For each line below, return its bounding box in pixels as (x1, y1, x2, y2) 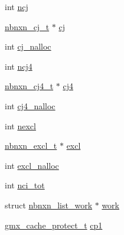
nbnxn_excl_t (5, 139, 57, 152)
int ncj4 (5, 60, 32, 72)
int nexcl (5, 119, 36, 132)
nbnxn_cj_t (5, 20, 50, 32)
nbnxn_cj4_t (5, 80, 54, 92)
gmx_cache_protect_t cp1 (5, 218, 103, 231)
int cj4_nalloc (5, 99, 56, 112)
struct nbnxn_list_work (5, 198, 93, 211)
